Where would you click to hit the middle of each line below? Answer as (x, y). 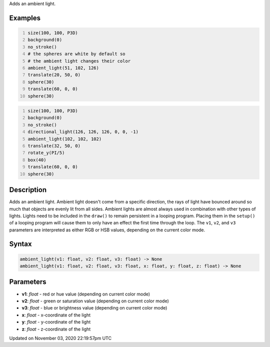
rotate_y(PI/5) (46, 153)
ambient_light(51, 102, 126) (63, 68)
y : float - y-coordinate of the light (56, 322)
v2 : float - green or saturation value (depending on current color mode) (95, 301)
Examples (25, 18)
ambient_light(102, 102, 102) (65, 139)
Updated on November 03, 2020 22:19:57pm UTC (60, 338)
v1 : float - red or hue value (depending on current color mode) (86, 294)
